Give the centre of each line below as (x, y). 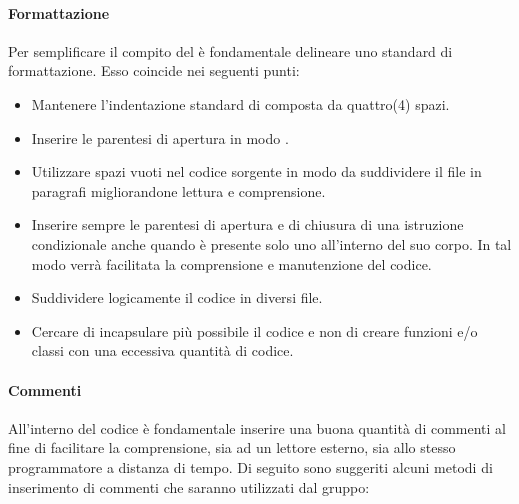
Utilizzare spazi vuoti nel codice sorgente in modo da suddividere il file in (256, 171)
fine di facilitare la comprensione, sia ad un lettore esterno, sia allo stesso (232, 447)
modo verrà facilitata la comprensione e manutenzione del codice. (231, 263)
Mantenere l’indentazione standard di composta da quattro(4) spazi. (240, 103)
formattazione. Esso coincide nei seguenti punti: (154, 70)
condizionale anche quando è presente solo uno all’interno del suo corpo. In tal (271, 243)
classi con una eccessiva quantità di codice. (162, 350)
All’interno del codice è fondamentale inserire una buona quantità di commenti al (257, 427)
